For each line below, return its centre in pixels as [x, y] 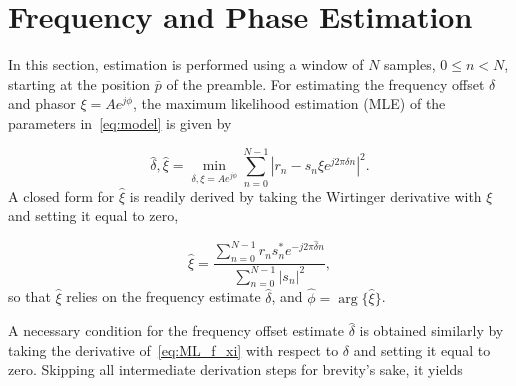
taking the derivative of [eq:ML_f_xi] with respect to [173, 349]
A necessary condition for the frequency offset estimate [176, 330]
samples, [410, 64]
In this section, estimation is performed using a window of [186, 64]
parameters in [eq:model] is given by [120, 122]
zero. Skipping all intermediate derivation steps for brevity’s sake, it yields [235, 369]
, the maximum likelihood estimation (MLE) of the [289, 103]
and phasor [42, 103]
